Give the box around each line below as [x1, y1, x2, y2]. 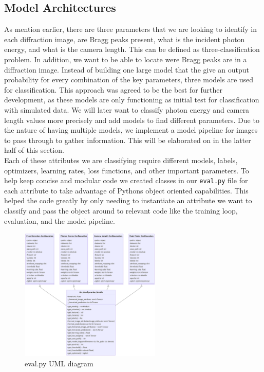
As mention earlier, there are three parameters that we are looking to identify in [4, 24, 257, 34]
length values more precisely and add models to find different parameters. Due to [4, 114, 259, 125]
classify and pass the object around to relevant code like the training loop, [4, 205, 238, 216]
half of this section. [4, 145, 64, 155]
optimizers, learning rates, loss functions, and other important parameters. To [4, 165, 249, 175]
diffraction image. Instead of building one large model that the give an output [4, 64, 249, 75]
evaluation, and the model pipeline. [4, 215, 115, 226]
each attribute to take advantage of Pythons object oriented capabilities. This [4, 185, 249, 196]
